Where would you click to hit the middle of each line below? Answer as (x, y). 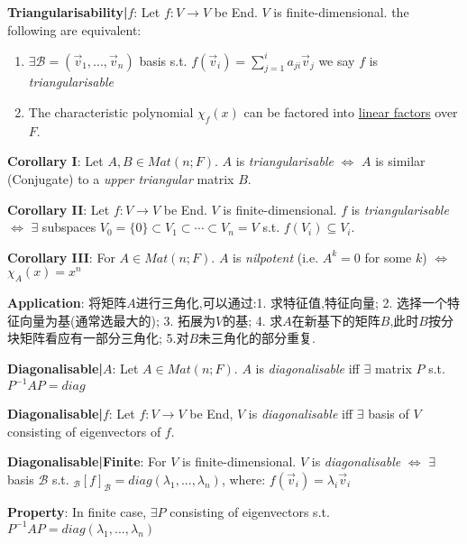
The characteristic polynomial (111, 112)
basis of (389, 414)
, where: (243, 479)
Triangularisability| (68, 12)
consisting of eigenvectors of (84, 431)
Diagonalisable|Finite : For (87, 461)
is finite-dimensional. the (341, 12)
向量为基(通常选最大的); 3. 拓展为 (117, 320)
